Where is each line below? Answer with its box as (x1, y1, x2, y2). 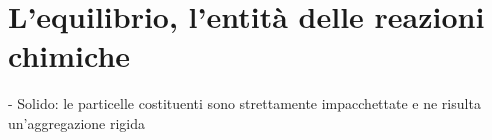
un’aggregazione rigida (8, 112, 145, 133)
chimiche (8, 35, 131, 76)
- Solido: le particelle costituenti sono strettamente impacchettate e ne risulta (8, 93, 481, 114)
